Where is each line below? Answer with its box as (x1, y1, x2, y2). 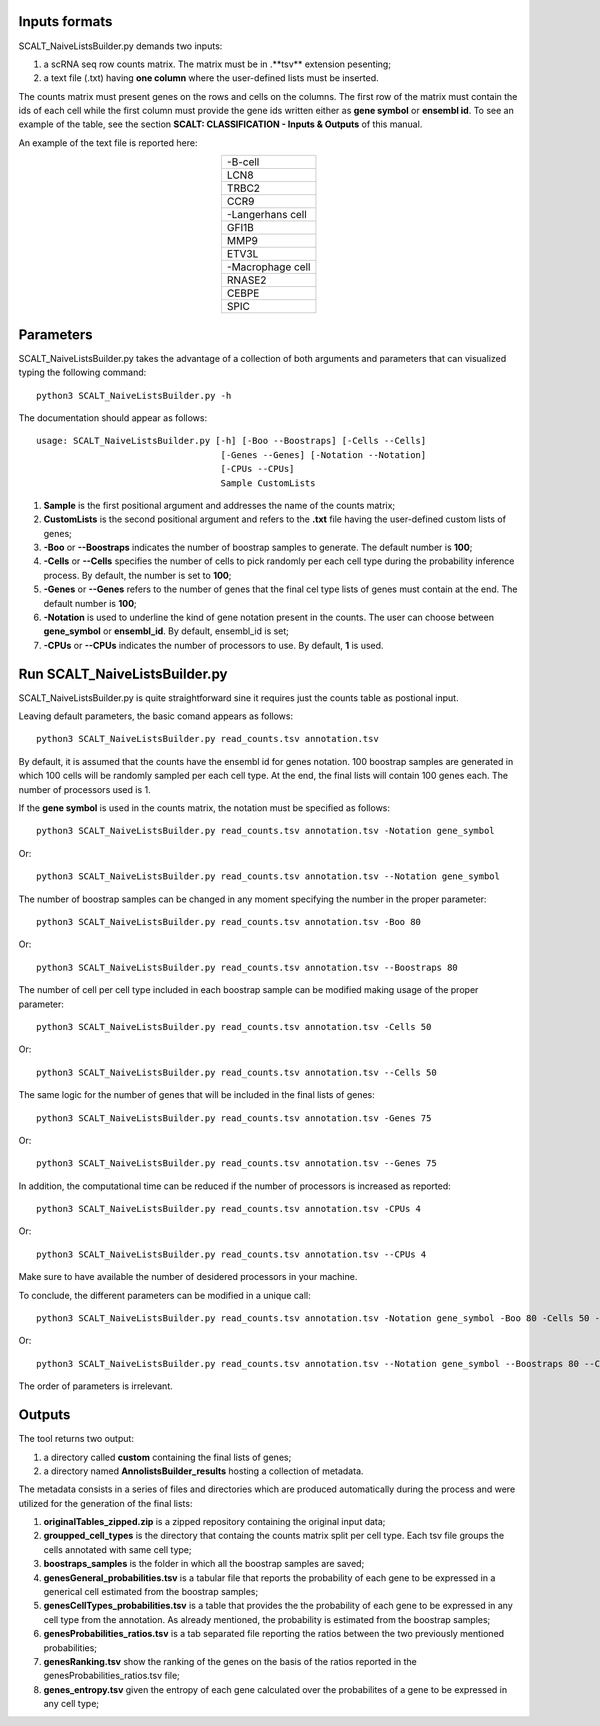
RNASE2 (226, 273, 267, 287)
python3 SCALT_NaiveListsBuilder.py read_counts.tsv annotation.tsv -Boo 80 (36, 916, 422, 927)
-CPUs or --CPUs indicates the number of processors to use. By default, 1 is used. (43, 639, 384, 651)
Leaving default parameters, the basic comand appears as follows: (18, 710, 294, 722)
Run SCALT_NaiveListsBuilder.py (18, 665, 228, 682)
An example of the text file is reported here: (18, 136, 198, 149)
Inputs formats (18, 13, 113, 30)
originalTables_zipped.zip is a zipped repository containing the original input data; (43, 1516, 386, 1528)
